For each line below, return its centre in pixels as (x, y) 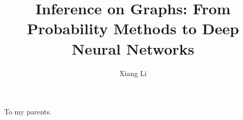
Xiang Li (133, 73)
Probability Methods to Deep (133, 28)
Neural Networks (133, 48)
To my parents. (28, 112)
